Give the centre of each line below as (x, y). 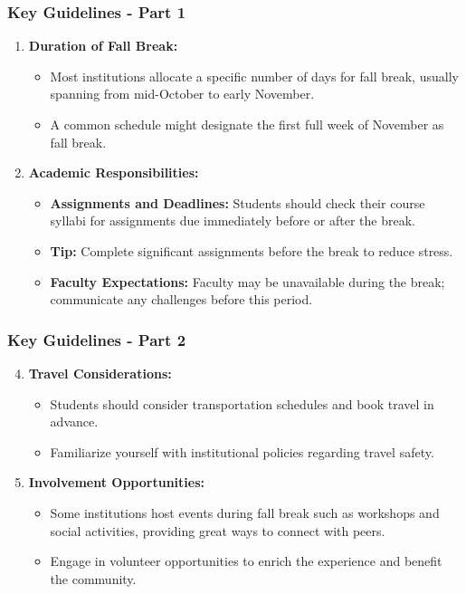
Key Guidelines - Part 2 (97, 339)
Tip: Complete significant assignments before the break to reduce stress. (252, 250)
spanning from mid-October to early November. (182, 94)
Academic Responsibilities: (114, 172)
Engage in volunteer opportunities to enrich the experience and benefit (246, 561)
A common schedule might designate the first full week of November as (247, 124)
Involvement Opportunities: (116, 482)
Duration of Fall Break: (103, 46)
